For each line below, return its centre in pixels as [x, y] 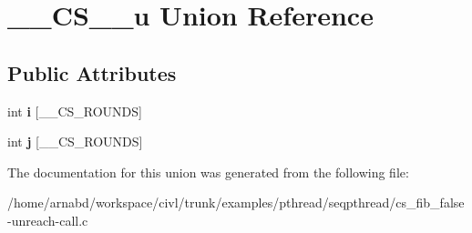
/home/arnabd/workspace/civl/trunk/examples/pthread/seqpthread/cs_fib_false [236, 203]
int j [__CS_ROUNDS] [75, 142]
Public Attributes [92, 72]
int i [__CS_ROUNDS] [75, 111]
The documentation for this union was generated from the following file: [208, 172]
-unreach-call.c [48, 220]
